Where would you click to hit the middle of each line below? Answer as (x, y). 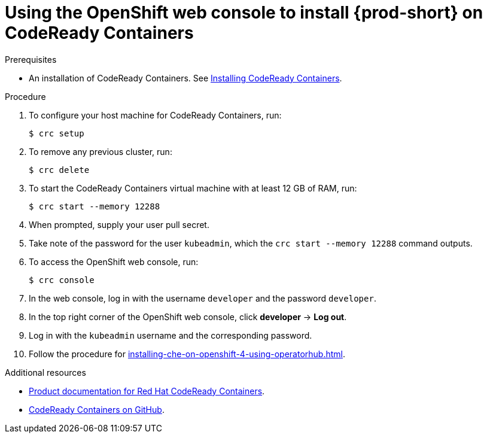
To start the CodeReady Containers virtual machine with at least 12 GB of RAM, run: (193, 188)
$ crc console (62, 280)
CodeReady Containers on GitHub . (97, 409)
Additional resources (45, 372)
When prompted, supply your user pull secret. (119, 224)
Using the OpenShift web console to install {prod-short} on (244, 13)
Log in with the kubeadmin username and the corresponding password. (171, 335)
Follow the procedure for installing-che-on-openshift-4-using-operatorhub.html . (187, 354)
